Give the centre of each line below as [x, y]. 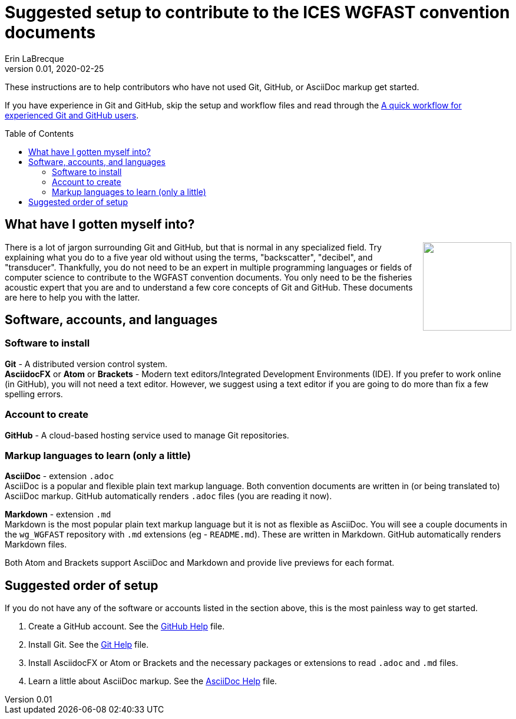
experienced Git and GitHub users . [72, 115]
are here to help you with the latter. [72, 297]
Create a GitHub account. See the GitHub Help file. [127, 626]
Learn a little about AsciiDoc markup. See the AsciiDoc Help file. [153, 681]
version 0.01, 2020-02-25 [54, 68]
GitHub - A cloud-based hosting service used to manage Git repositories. [147, 435]
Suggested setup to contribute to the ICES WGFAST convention [257, 12]
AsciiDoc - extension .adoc [59, 476]
